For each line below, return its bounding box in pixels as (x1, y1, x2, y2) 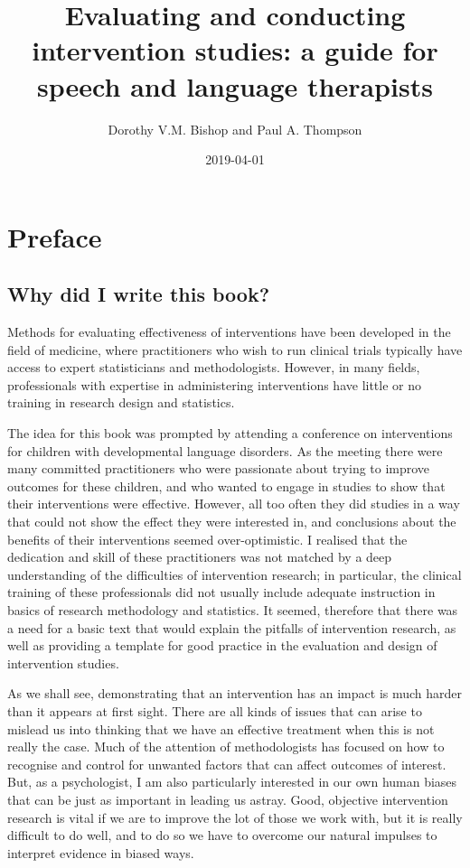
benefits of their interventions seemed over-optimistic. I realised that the (7, 529, 408, 548)
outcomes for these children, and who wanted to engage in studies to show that (7, 476, 446, 495)
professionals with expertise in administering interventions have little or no (7, 375, 422, 394)
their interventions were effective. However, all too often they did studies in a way (7, 494, 460, 513)
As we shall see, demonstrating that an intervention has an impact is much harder (7, 684, 463, 703)
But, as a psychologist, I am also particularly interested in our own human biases (7, 772, 457, 791)
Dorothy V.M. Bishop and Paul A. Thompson (108, 119, 362, 138)
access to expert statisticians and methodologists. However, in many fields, (7, 358, 420, 377)
